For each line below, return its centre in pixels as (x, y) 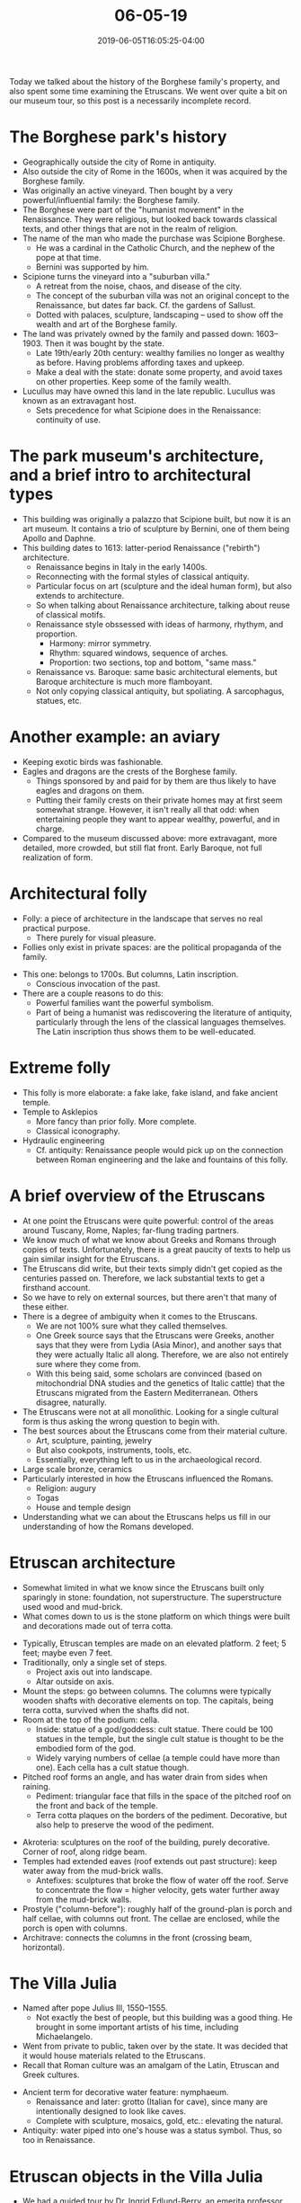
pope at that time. (68, 257)
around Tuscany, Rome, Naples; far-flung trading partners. (131, 1230)
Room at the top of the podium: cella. (91, 1719)
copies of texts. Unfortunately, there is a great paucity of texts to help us (156, 1249)
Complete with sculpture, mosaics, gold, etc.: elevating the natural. (159, 2121)
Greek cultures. (51, 2075)
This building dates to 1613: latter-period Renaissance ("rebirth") (141, 547)
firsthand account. (56, 1287)
